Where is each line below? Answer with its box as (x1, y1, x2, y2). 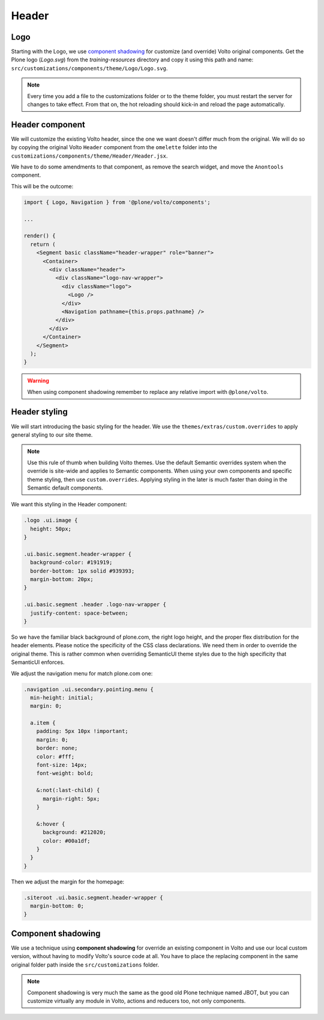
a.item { (30, 719, 56, 727)
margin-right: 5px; (43, 795, 100, 802)
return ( (30, 241, 56, 248)
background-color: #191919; (30, 559, 113, 566)
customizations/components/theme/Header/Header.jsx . (11, 152, 168, 159)
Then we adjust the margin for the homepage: (11, 878, 125, 885)
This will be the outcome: (11, 182, 74, 189)
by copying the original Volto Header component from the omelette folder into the (11, 144, 217, 151)
